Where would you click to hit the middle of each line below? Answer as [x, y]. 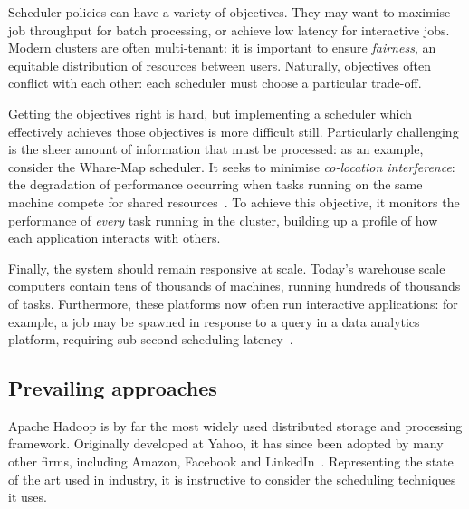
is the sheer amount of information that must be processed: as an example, [216, 149]
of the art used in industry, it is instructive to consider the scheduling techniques [232, 479]
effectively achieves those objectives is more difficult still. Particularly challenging [234, 131]
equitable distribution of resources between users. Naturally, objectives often [220, 65]
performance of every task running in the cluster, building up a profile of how [223, 220]
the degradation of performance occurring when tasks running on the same [215, 184]
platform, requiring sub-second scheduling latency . [151, 339]
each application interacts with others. [115, 238]
